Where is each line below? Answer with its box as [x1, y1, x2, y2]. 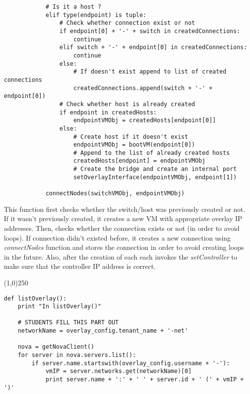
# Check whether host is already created [59, 100, 195, 108]
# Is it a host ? [45, 3, 101, 10]
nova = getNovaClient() [17, 343, 95, 351]
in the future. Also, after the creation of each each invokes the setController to [4, 251, 237, 262]
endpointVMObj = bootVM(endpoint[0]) [73, 141, 195, 149]
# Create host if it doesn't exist [73, 133, 188, 140]
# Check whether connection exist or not [59, 19, 195, 27]
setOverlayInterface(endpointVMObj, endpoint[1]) [73, 173, 237, 181]
